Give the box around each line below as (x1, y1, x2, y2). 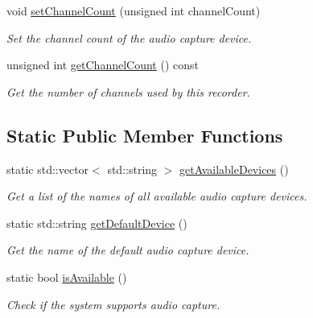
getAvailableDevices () (179, 160, 289, 177)
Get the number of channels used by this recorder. (6, 83, 250, 100)
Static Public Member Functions (6, 122, 283, 147)
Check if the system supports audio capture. (6, 295, 220, 312)
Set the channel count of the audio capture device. (6, 29, 252, 46)
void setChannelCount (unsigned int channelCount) (6, 2, 261, 19)
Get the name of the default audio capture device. (6, 242, 249, 258)
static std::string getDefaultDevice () (6, 214, 187, 231)
